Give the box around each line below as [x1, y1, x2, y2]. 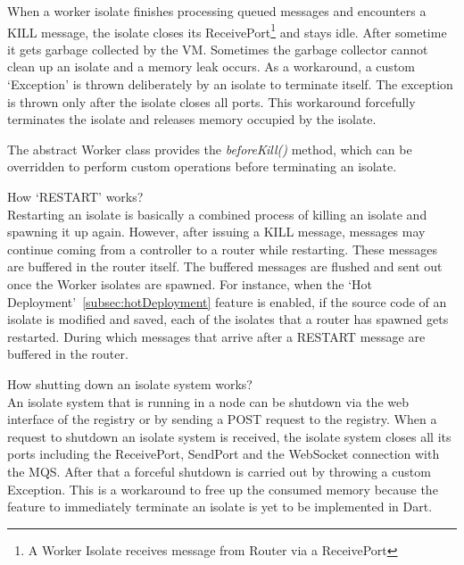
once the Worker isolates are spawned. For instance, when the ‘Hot [7, 274, 372, 293]
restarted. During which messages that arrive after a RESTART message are [7, 327, 426, 345]
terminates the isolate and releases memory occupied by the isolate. [7, 110, 377, 129]
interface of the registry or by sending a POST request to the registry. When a [7, 410, 437, 428]
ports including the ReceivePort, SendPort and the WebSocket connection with [7, 445, 440, 463]
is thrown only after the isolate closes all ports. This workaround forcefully [7, 92, 416, 111]
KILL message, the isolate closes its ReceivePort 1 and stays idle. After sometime [7, 20, 447, 41]
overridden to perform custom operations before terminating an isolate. [7, 157, 397, 176]
